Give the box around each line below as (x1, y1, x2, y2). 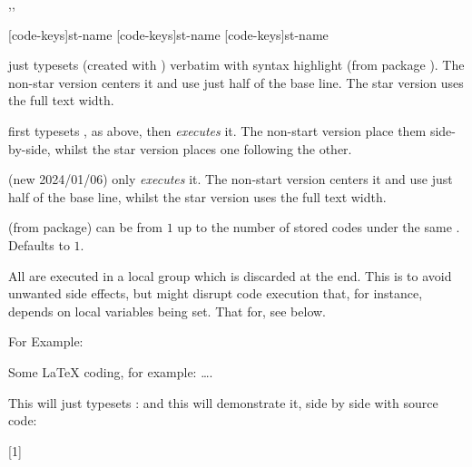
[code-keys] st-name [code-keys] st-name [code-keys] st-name (8, 24, 329, 44)
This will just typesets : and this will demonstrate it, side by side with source (8, 393, 438, 412)
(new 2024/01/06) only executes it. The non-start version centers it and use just (8, 170, 453, 189)
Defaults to (8, 235, 70, 254)
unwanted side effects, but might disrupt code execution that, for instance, (8, 284, 423, 303)
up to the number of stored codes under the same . (177, 218, 460, 237)
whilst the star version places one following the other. (54, 139, 352, 158)
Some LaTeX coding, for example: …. (8, 362, 213, 381)
